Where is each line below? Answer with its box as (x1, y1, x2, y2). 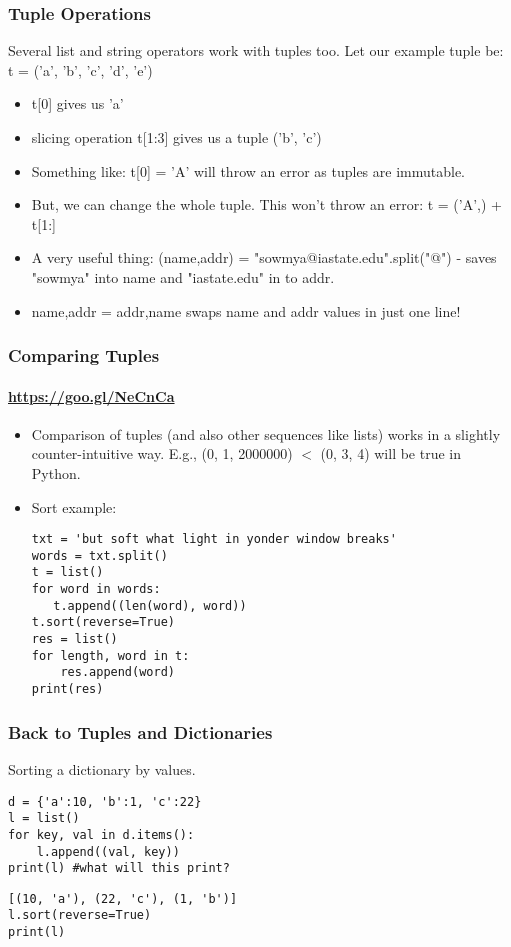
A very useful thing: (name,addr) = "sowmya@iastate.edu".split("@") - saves (31, 247, 497, 268)
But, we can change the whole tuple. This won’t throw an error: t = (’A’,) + (31, 194, 502, 215)
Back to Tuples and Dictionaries (8, 719, 273, 744)
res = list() (31, 632, 118, 647)
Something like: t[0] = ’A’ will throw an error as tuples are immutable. (31, 160, 465, 181)
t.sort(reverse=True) (31, 615, 175, 630)
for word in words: (31, 582, 161, 597)
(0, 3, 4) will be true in (320, 443, 462, 464)
